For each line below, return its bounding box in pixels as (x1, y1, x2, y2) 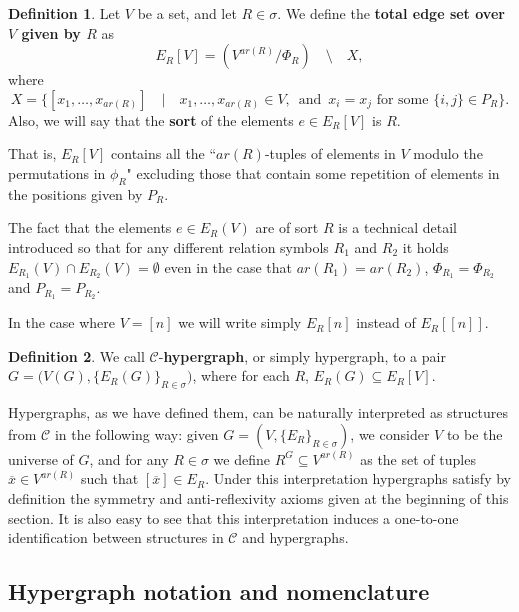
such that (80, 468, 139, 489)
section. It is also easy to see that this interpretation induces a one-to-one (8, 507, 459, 528)
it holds (402, 236, 449, 257)
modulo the (413, 143, 483, 164)
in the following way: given (54, 423, 219, 444)
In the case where (8, 312, 116, 333)
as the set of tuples (360, 448, 476, 469)
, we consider (350, 423, 430, 444)
